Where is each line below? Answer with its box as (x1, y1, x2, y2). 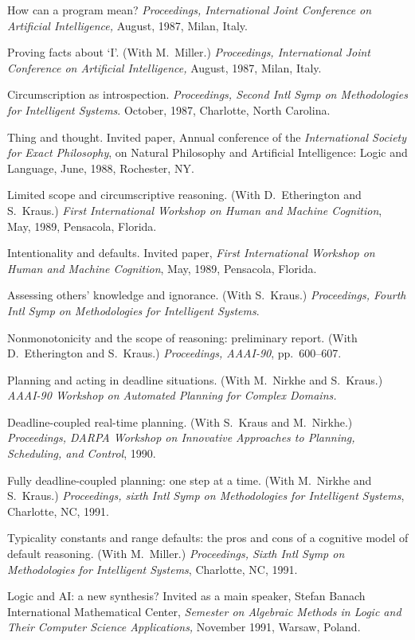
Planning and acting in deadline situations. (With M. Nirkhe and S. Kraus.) (7, 371, 383, 388)
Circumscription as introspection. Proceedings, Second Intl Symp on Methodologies (7, 86, 408, 103)
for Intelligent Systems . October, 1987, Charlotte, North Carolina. (7, 101, 331, 118)
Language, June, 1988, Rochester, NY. (7, 159, 194, 176)
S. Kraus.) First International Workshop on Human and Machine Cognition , (7, 201, 382, 218)
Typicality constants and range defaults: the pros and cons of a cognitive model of (7, 529, 409, 546)
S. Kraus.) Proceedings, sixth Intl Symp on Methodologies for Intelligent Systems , (7, 487, 405, 504)
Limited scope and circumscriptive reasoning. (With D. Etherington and (7, 186, 362, 203)
